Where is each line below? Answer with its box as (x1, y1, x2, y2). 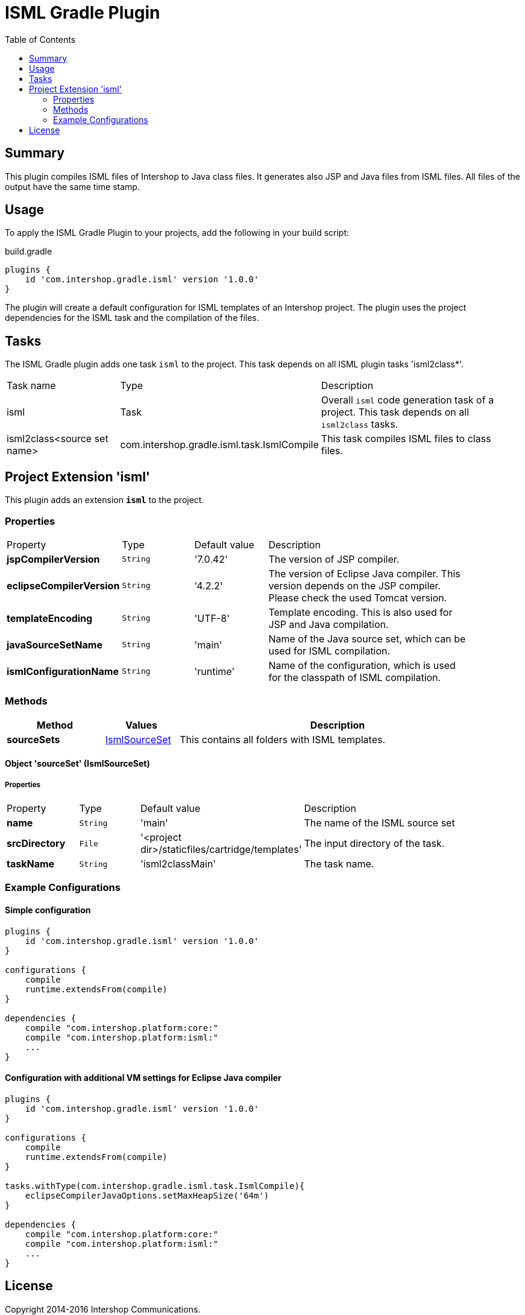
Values (125, 718, 157, 731)
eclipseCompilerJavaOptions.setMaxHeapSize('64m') (25, 1190, 269, 1200)
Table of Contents (5, 34, 76, 45)
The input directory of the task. (304, 837, 445, 850)
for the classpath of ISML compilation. (268, 671, 441, 683)
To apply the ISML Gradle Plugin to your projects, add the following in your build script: (5, 227, 350, 238)
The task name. (304, 858, 374, 870)
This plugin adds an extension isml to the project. (5, 495, 204, 505)
